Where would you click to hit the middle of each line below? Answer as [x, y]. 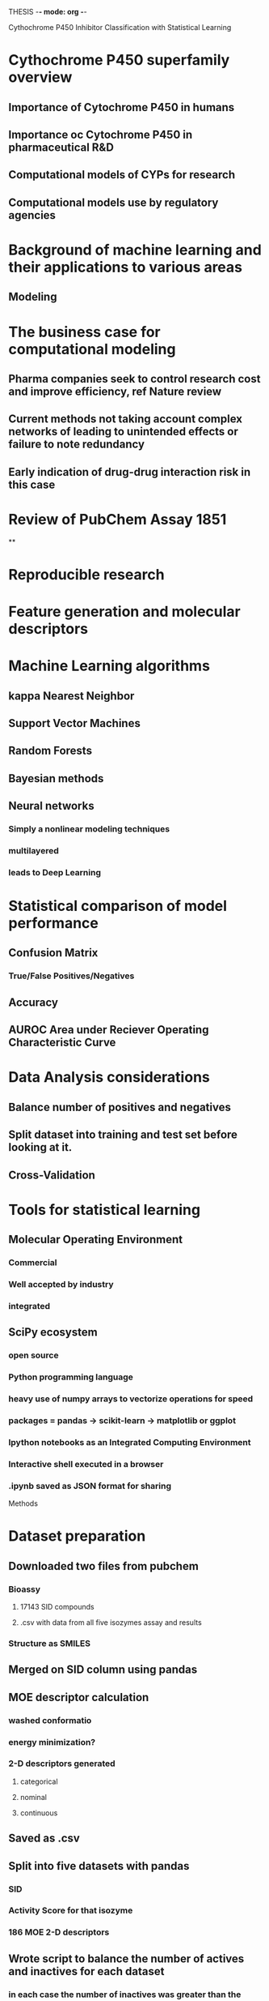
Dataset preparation [77, 1536]
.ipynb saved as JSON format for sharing [90, 1486]
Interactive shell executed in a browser [86, 1464]
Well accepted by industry [61, 1284]
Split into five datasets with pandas [99, 1866]
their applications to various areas [125, 267]
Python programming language [71, 1377]
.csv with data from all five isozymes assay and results [111, 1622]
